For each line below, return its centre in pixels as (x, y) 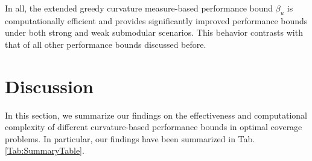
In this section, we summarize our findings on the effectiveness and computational (156, 115)
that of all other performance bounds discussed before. (106, 44)
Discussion (49, 86)
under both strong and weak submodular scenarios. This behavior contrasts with (154, 32)
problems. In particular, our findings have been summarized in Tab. (130, 138)
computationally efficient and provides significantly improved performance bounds (156, 20)
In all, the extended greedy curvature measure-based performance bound (139, 8)
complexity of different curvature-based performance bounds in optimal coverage (154, 127)
